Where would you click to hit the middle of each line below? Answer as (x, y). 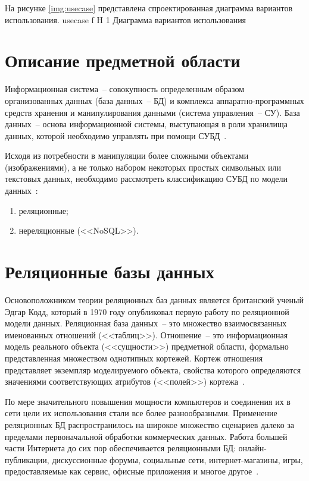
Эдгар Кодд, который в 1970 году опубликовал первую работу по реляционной (147, 311)
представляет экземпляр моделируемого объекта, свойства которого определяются (153, 370)
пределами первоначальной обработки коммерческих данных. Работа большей (146, 436)
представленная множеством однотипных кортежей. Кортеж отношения (134, 358)
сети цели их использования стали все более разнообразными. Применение (141, 413)
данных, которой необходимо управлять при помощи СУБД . (116, 135)
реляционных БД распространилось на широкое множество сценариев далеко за (150, 424)
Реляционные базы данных (110, 271)
